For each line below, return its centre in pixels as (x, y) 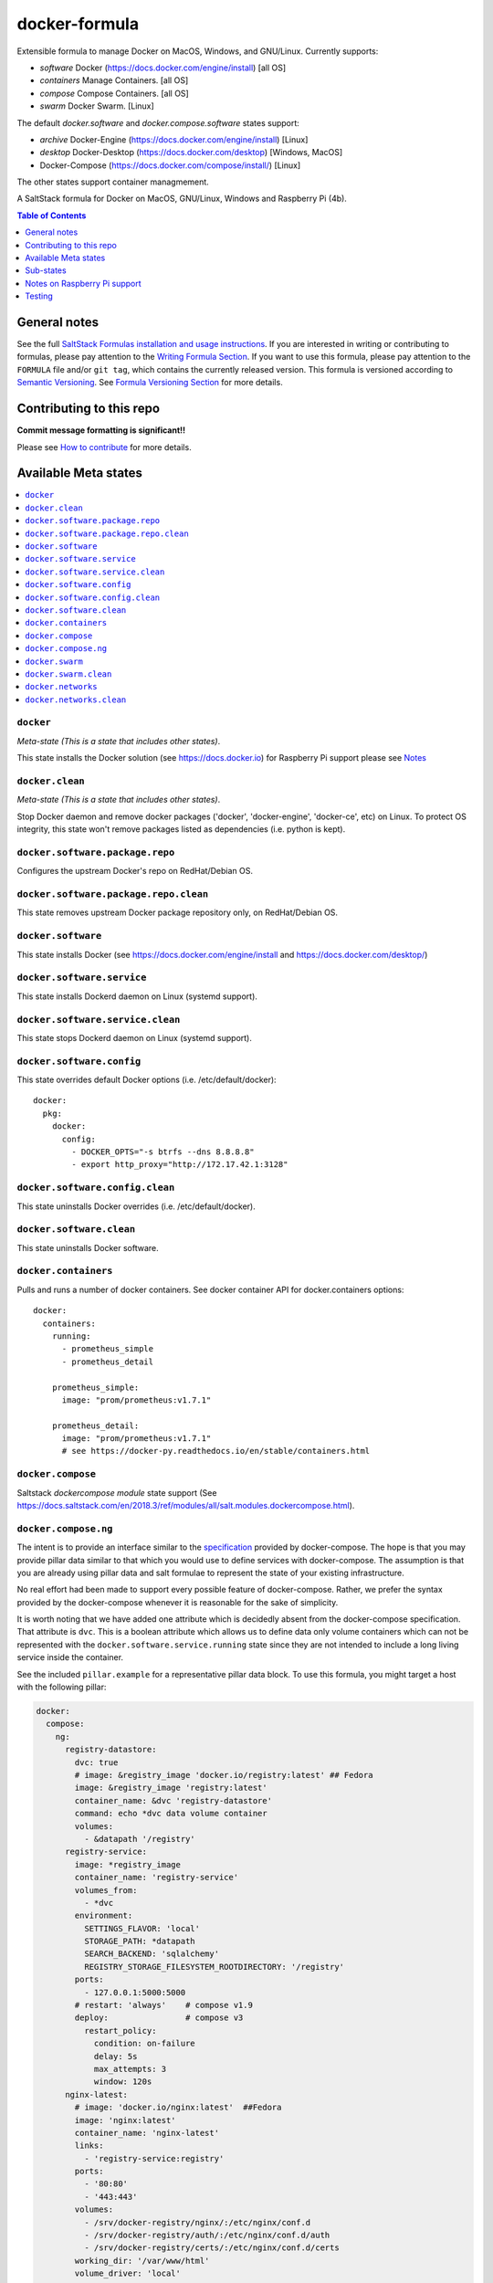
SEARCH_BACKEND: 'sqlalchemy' (151, 1954)
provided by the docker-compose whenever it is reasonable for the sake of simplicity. (178, 1602)
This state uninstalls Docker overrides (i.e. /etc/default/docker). (136, 1206)
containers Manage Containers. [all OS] (114, 80)
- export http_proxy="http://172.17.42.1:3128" (180, 1165)
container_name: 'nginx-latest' (147, 2133)
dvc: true (96, 1762)
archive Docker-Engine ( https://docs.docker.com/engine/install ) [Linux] (174, 139)
